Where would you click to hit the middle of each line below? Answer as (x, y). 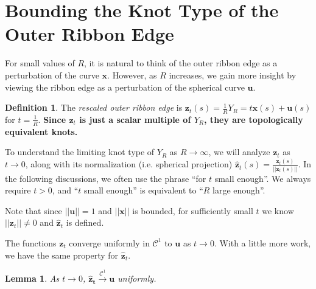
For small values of (40, 63)
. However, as (132, 75)
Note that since (33, 210)
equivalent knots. (41, 131)
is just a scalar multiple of (135, 119)
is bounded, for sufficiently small (193, 210)
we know (278, 210)
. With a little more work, (262, 242)
